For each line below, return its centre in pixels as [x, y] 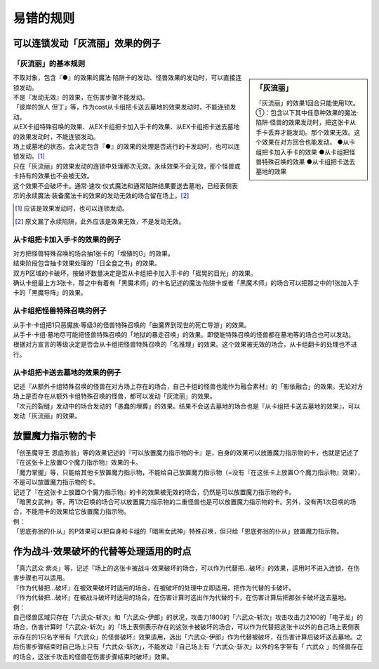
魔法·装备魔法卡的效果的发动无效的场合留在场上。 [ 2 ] [113, 196]
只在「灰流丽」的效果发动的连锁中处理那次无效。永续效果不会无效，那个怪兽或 [127, 166]
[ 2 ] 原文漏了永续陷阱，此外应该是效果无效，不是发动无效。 [100, 221]
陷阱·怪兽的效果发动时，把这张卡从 [306, 122]
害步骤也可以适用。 [41, 578]
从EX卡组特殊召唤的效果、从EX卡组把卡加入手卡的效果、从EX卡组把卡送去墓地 [126, 127]
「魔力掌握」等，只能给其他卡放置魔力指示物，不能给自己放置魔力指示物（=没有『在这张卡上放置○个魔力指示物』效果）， [188, 472]
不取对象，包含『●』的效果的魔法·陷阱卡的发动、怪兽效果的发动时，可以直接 [124, 78]
